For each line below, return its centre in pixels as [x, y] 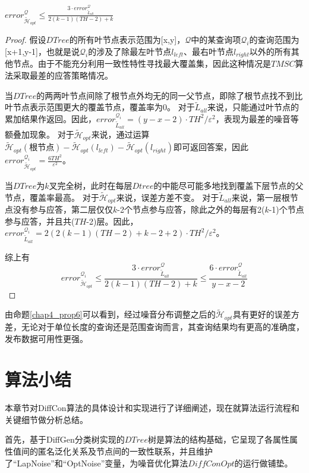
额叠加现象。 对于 [40, 134]
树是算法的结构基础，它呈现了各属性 [218, 439]
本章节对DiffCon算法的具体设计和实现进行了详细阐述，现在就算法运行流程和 [152, 408]
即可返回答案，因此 [211, 147]
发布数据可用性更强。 [46, 338]
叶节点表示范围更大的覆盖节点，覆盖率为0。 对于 [100, 107]
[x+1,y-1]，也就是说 [42, 51]
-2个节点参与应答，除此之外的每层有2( [191, 209]
